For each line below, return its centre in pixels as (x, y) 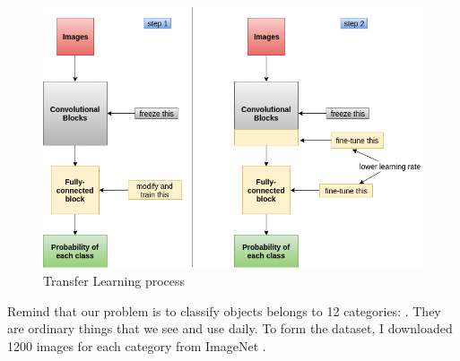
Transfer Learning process (114, 280)
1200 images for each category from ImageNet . (137, 345)
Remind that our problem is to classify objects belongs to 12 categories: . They (224, 310)
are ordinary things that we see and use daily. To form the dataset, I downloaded (230, 328)
